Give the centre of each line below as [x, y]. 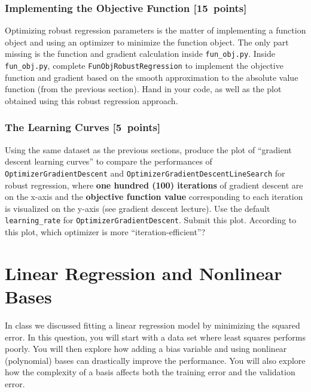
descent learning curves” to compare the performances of [109, 161]
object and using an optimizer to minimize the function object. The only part [147, 42]
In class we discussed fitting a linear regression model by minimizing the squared [153, 325]
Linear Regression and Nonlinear [144, 273]
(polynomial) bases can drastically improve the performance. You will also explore [155, 360]
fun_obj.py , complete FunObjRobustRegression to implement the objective [144, 66]
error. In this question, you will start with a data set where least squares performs [155, 337]
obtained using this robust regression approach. [92, 100]
